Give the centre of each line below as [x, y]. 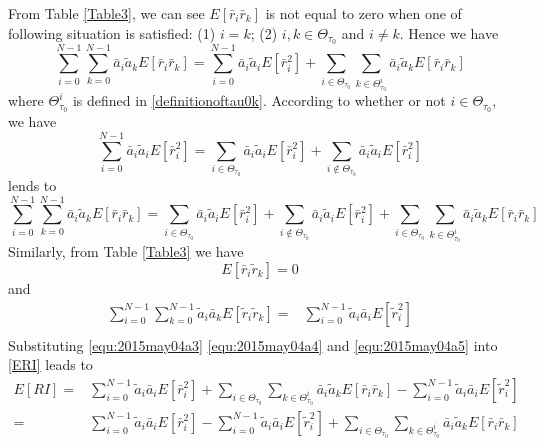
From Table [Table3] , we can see [106, 13]
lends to [32, 184]
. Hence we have [449, 32]
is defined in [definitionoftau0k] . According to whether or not [259, 100]
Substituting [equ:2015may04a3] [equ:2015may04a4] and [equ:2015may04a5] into [253, 344]
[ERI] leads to [50, 364]
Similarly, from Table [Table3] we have [126, 251]
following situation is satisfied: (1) [112, 32]
